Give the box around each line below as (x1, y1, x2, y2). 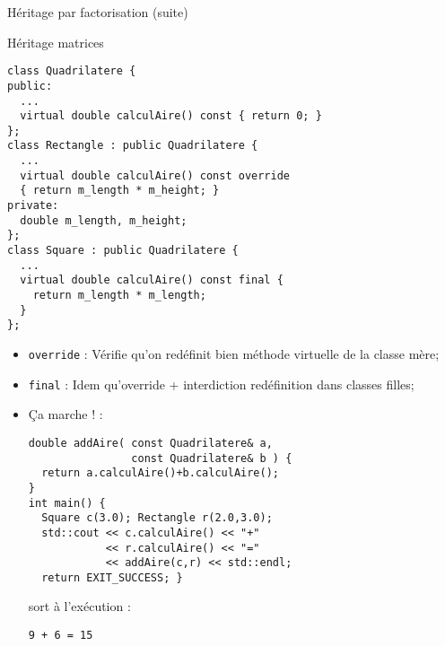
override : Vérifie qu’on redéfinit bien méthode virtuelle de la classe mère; (28, 345, 440, 362)
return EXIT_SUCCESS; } (41, 571, 183, 584)
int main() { (28, 496, 106, 510)
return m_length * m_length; (32, 289, 206, 302)
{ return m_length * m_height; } (20, 184, 220, 197)
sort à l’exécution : (28, 597, 131, 615)
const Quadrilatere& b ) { (131, 451, 292, 465)
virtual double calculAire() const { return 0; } (20, 109, 322, 123)
